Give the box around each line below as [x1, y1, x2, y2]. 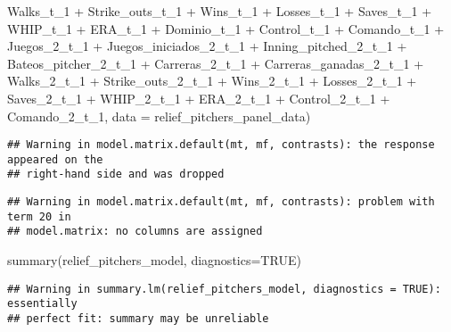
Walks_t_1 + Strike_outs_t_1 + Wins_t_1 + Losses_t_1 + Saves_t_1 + [7, 2, 432, 20]
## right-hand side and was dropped [7, 168, 225, 181]
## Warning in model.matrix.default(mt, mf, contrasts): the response [7, 138, 435, 152]
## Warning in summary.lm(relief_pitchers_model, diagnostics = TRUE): [7, 282, 441, 295]
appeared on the [7, 153, 103, 166]
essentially [7, 297, 78, 311]
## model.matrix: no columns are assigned [7, 225, 263, 238]
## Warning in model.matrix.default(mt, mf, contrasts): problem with [7, 195, 435, 209]
